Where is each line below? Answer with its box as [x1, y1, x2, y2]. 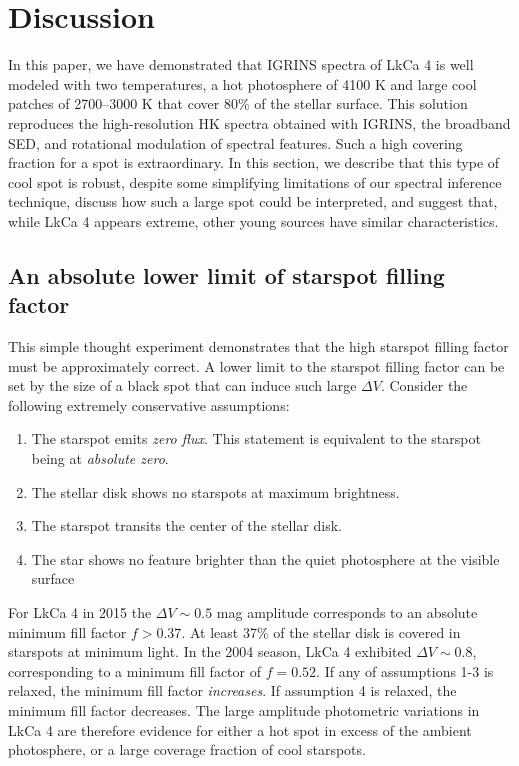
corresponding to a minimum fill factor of [8, 660, 261, 681]
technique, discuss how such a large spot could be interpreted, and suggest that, [8, 191, 498, 212]
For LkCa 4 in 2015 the [8, 602, 152, 622]
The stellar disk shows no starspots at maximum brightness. [31, 481, 400, 502]
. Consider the [380, 375, 468, 396]
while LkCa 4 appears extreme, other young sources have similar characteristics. [8, 210, 499, 231]
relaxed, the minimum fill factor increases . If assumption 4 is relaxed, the [8, 680, 457, 701]
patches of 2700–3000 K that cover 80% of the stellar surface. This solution [8, 93, 468, 114]
